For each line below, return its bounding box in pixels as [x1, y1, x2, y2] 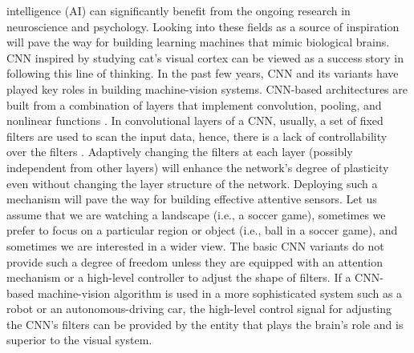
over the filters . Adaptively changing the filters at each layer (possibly [6, 143, 353, 160]
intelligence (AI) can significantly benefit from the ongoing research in [6, 2, 351, 18]
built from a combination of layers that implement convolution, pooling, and [6, 96, 382, 113]
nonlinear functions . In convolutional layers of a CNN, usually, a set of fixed [6, 112, 384, 129]
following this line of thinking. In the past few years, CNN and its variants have [6, 65, 399, 82]
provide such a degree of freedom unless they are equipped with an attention [6, 253, 383, 270]
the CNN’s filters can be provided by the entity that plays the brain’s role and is [6, 315, 404, 332]
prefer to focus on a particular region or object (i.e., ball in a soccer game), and [6, 222, 398, 239]
